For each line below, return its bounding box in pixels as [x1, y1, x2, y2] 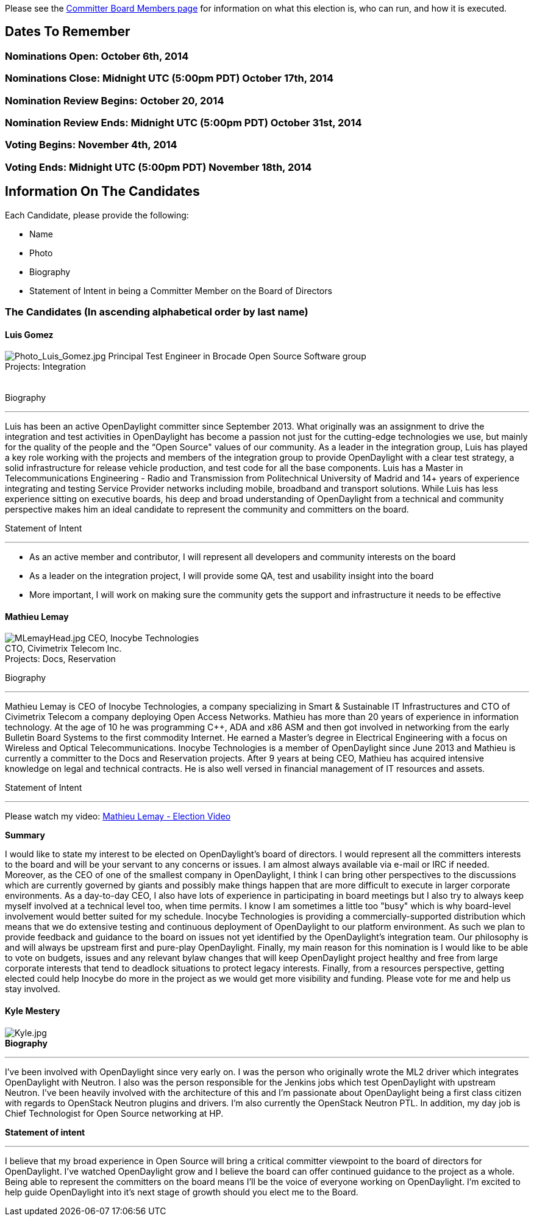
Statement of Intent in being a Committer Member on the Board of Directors [29, 285, 332, 296]
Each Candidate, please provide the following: [5, 209, 189, 220]
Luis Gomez [5, 329, 54, 340]
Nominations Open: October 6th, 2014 [5, 49, 189, 62]
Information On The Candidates [5, 184, 200, 200]
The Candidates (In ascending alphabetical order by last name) [5, 305, 308, 318]
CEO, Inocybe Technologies [88, 633, 199, 644]
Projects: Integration [5, 361, 86, 372]
